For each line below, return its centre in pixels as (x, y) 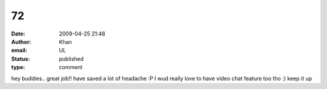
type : (18, 67)
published (71, 59)
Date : (18, 34)
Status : (21, 59)
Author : (21, 41)
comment (71, 67)
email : (19, 51)
